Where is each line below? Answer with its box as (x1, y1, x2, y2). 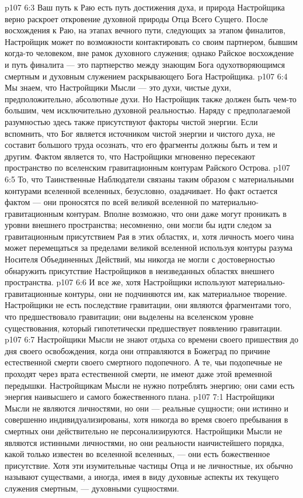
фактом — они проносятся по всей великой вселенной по (5, 196, 209, 208)
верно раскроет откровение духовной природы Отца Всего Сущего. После (5, 12, 268, 25)
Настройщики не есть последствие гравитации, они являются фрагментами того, (5, 299, 291, 311)
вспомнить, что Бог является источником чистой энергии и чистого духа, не (5, 127, 275, 139)
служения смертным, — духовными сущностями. (5, 482, 179, 494)
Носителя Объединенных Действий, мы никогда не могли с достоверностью (5, 253, 275, 265)
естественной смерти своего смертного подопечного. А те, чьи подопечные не (5, 356, 283, 368)
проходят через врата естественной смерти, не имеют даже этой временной (5, 368, 273, 379)
